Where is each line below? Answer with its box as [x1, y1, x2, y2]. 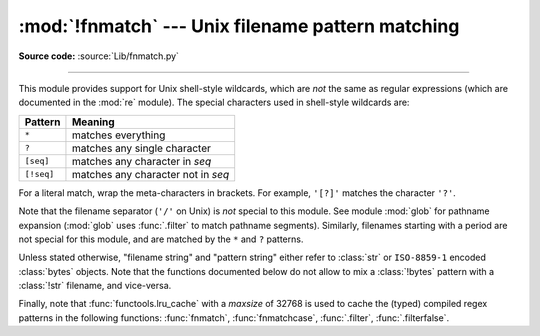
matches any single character [71, 141, 212, 155]
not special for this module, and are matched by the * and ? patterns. [18, 233, 304, 245]
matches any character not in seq [71, 167, 230, 181]
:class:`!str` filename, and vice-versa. [18, 280, 172, 292]
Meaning [71, 115, 115, 129]
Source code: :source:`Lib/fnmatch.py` [18, 50, 180, 62]
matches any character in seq [71, 154, 212, 168]
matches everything [71, 128, 166, 142]
